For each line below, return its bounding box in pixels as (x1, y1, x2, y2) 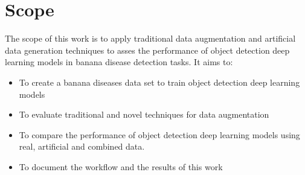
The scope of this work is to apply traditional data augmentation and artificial (5, 32, 296, 45)
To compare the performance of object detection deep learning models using (19, 128, 300, 141)
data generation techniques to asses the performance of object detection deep (5, 43, 290, 56)
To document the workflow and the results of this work (19, 160, 223, 173)
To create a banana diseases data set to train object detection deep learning (19, 75, 300, 88)
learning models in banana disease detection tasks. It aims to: (5, 56, 233, 68)
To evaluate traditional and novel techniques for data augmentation (19, 108, 269, 121)
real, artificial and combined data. (19, 140, 145, 153)
